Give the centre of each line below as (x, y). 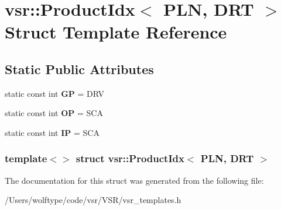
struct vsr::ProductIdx (130, 158)
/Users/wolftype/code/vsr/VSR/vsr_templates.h (93, 200)
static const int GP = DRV (55, 93)
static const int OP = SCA (54, 113)
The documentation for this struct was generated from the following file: (134, 180)
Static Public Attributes (79, 69)
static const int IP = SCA (52, 132)
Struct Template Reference (116, 32)
